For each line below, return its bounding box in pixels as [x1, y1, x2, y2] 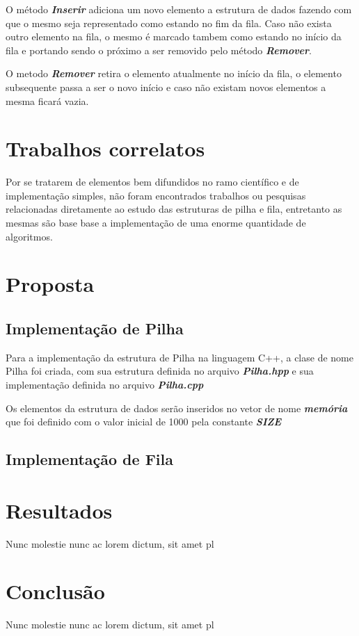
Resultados [6, 496, 113, 524]
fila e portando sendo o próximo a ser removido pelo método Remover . [6, 42, 312, 57]
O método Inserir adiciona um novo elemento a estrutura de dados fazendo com [6, 2, 352, 16]
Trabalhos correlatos [6, 134, 205, 163]
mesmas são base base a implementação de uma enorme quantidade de [6, 215, 306, 230]
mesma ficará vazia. [6, 93, 89, 108]
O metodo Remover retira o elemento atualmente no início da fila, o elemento [6, 66, 342, 81]
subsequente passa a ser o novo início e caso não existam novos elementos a [6, 79, 326, 94]
